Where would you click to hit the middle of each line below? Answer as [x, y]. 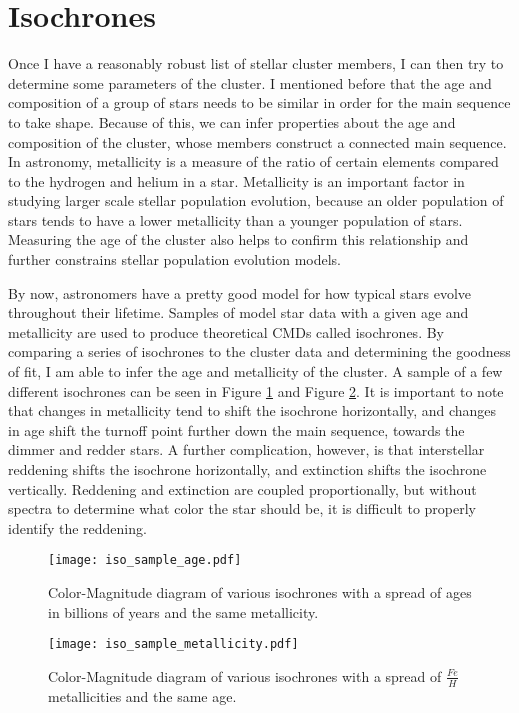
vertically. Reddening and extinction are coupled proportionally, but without [242, 488]
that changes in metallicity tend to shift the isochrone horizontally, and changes [252, 410]
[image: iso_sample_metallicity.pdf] [173, 644]
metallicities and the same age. [142, 695]
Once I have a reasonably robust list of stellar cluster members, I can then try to [256, 63]
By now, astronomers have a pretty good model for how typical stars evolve [240, 292]
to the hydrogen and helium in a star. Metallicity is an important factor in [236, 180]
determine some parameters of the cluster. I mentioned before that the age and [250, 82]
